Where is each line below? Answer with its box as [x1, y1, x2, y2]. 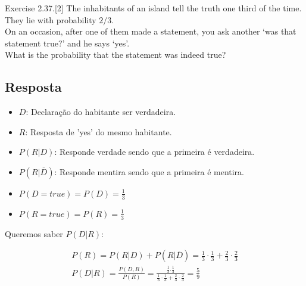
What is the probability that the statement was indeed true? [5, 48, 226, 61]
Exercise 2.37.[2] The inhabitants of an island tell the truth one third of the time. [5, 2, 302, 14]
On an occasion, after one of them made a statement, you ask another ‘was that [5, 25, 296, 38]
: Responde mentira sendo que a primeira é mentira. [54, 165, 245, 178]
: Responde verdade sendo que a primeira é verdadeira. [54, 145, 255, 158]
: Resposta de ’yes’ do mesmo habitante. [25, 125, 172, 138]
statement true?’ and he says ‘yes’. [5, 36, 130, 49]
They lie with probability [5, 13, 96, 26]
